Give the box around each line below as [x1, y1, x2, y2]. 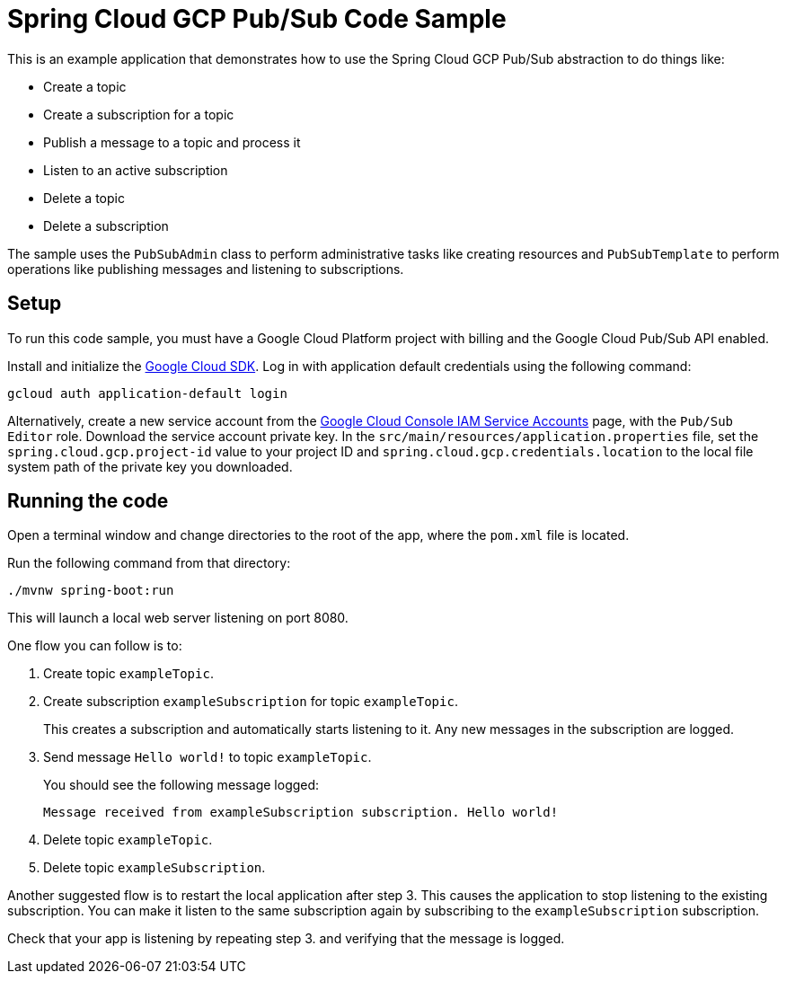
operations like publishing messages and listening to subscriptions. [7, 261, 404, 277]
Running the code [7, 490, 169, 513]
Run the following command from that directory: [7, 555, 291, 571]
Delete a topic [43, 190, 125, 206]
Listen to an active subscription [43, 162, 228, 178]
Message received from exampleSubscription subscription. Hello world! [43, 805, 559, 820]
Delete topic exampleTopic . [43, 832, 213, 848]
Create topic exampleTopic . [43, 666, 214, 682]
